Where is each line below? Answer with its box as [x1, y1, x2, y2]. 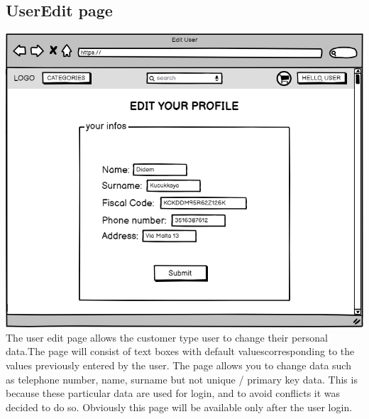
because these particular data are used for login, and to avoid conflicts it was [6, 386, 341, 401]
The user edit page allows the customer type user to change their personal [6, 330, 328, 344]
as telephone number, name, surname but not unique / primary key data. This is [6, 371, 358, 386]
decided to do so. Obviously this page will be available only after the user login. [6, 399, 353, 414]
